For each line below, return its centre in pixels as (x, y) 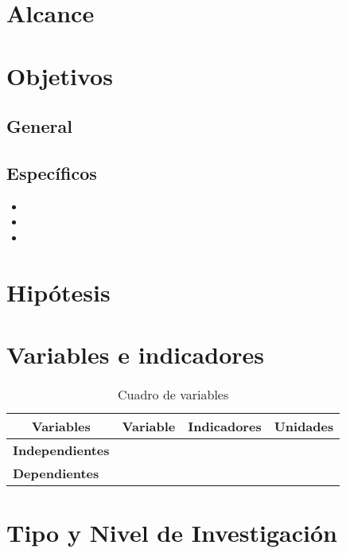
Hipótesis (58, 292)
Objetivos (60, 75)
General (39, 126)
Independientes (61, 450)
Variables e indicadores (135, 354)
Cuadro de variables (173, 395)
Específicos (52, 172)
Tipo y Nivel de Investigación (172, 533)
